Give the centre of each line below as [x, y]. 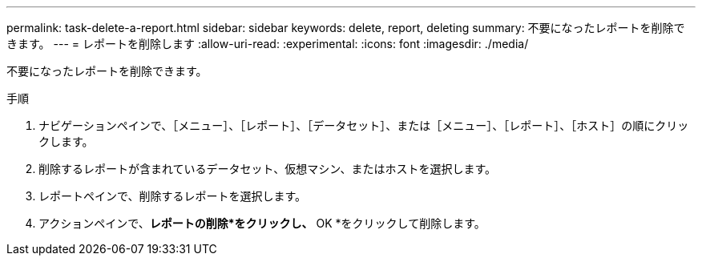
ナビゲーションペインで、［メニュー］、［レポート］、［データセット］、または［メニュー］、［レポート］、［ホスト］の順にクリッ [364, 125]
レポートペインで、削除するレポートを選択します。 [173, 196]
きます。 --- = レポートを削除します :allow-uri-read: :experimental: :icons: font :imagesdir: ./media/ [268, 44]
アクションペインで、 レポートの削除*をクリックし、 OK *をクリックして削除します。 [262, 223]
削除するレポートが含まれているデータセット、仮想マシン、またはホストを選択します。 [268, 169]
